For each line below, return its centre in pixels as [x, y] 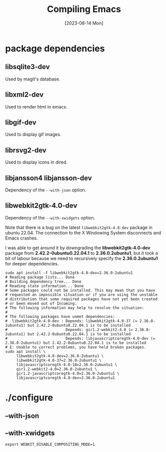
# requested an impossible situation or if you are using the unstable [81, 294]
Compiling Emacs [84, 9]
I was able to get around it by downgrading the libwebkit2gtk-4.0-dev [78, 247]
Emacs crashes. [22, 238]
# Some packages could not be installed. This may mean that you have [80, 290]
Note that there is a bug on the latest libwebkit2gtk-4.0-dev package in [79, 227]
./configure [29, 397]
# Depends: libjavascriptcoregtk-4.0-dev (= [80, 338]
